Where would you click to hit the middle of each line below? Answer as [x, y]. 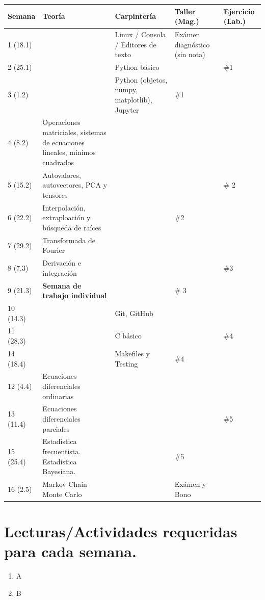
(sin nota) [190, 54]
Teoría [54, 16]
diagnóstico [192, 44]
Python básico [137, 67]
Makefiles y [132, 353]
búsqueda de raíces [72, 227]
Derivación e [62, 263]
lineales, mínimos [69, 152]
